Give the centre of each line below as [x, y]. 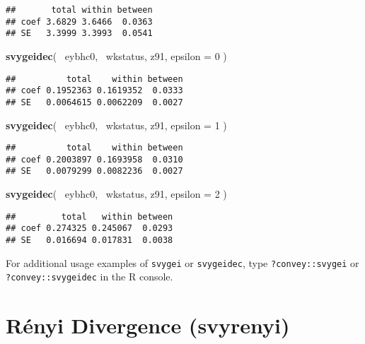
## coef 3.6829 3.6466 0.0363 [79, 22]
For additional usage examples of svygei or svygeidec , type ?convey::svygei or [182, 262]
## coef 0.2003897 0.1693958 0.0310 [94, 159]
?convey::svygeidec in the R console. [89, 277]
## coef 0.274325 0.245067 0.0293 [89, 229]
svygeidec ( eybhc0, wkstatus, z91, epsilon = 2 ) [116, 194]
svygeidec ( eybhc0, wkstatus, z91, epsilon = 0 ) [116, 55]
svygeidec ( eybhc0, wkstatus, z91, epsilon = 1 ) [116, 125]
